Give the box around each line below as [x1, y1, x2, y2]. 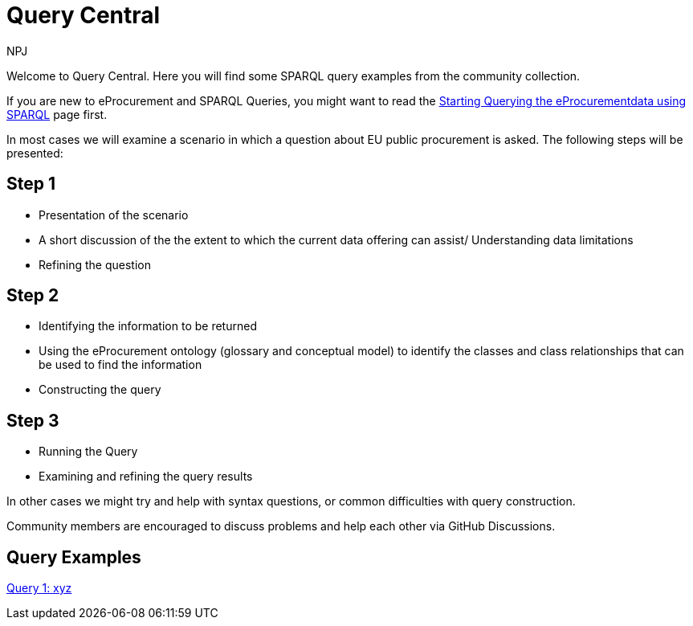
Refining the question [39, 257, 151, 272]
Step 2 [6, 285, 59, 306]
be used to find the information [39, 358, 202, 372]
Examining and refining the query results [39, 469, 253, 484]
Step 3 [6, 410, 59, 431]
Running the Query [39, 444, 138, 459]
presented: [6, 145, 63, 160]
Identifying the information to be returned [39, 319, 257, 333]
